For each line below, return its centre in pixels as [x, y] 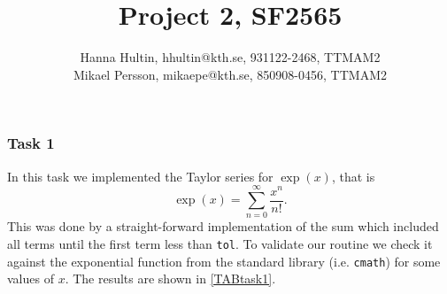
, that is [353, 176]
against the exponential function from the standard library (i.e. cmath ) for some [224, 261]
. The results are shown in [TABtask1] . [170, 279]
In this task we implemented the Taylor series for [140, 176]
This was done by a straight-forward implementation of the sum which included [223, 226]
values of [31, 279]
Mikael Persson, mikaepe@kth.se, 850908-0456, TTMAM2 [230, 74]
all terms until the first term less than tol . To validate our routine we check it [220, 243]
